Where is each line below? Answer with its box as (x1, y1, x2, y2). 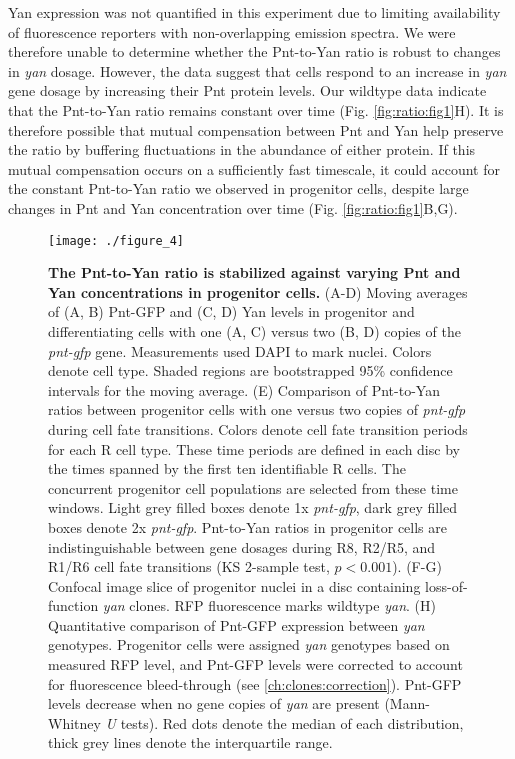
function (48, 595, 99, 616)
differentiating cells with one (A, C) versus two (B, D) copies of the (48, 320, 461, 341)
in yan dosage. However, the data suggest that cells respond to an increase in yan (8, 60, 507, 81)
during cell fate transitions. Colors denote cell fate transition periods (48, 418, 468, 439)
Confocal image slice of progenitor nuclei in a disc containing (48, 575, 421, 596)
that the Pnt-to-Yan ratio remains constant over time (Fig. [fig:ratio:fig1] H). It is (8, 99, 504, 120)
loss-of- (425, 575, 468, 596)
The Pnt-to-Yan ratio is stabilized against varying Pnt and (48, 262, 461, 283)
